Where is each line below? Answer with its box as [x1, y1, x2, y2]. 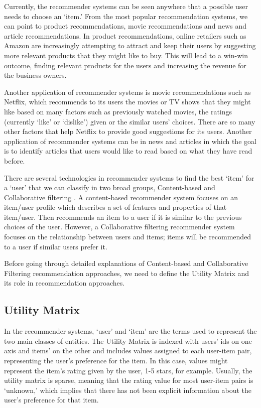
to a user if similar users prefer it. [4, 241, 107, 251]
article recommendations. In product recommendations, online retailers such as [4, 30, 246, 41]
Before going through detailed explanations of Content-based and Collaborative [4, 258, 248, 268]
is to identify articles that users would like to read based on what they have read [4, 146, 252, 156]
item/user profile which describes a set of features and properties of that [4, 202, 227, 212]
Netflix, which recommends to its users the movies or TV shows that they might [4, 96, 251, 107]
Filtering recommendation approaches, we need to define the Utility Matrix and [4, 267, 249, 278]
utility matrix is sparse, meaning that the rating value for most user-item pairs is [4, 375, 253, 385]
